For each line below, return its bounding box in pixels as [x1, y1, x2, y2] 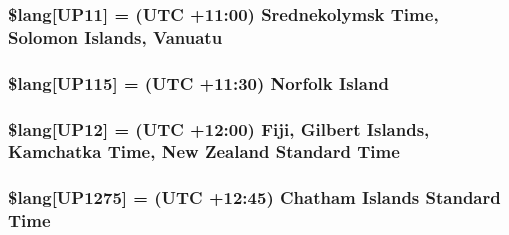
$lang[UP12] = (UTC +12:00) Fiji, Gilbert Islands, [8, 116, 430, 141]
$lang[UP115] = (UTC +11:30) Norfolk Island [8, 70, 389, 95]
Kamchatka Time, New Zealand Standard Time [8, 139, 400, 164]
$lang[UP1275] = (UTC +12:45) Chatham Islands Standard [8, 185, 501, 210]
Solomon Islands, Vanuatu [8, 24, 223, 49]
